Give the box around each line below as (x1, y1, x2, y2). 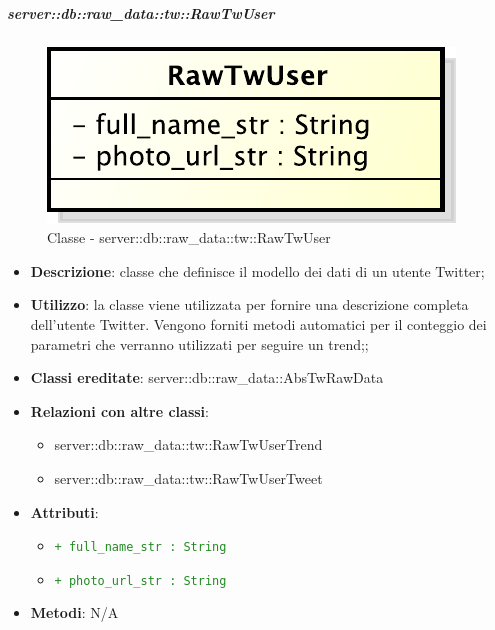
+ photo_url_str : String (54, 573, 227, 588)
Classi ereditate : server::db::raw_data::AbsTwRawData (30, 367, 384, 388)
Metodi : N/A (30, 602, 119, 623)
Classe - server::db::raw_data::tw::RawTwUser (47, 227, 331, 248)
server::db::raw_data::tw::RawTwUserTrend (54, 434, 323, 455)
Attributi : (30, 501, 99, 522)
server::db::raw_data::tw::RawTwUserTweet (54, 467, 323, 488)
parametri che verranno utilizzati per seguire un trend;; (30, 333, 369, 354)
